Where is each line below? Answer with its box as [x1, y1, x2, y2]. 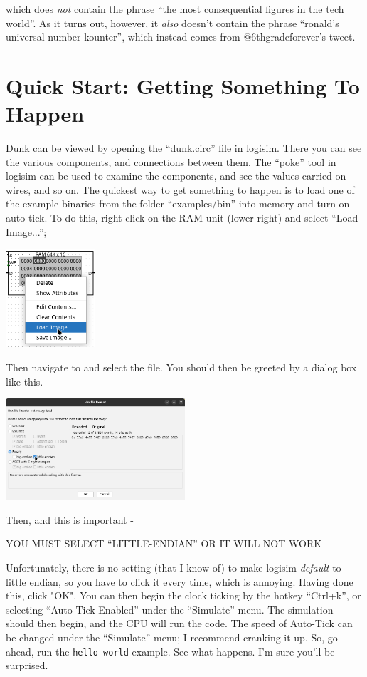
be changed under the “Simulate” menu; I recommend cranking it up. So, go [6, 630, 338, 644]
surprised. [6, 658, 48, 673]
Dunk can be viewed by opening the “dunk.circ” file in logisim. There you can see [6, 140, 362, 155]
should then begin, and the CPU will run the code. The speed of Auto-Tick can [6, 616, 353, 631]
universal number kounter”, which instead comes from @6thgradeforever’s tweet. [6, 29, 356, 44]
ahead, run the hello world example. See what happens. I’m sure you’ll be [6, 644, 335, 658]
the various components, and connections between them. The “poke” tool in [6, 154, 336, 169]
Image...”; [6, 224, 47, 239]
